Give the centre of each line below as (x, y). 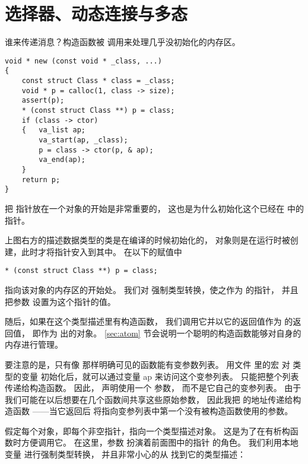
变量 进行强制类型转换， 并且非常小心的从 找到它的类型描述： (125, 454)
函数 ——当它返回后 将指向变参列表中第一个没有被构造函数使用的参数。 (153, 411)
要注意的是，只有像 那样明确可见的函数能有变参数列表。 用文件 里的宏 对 (147, 364)
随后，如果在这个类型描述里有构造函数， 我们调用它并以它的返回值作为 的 (149, 321)
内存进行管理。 (34, 344)
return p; (41, 179)
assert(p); (43, 101)
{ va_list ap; (54, 130)
